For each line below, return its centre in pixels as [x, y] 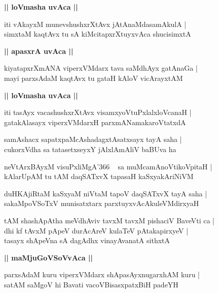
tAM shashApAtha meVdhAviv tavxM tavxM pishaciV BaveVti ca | [110, 220]
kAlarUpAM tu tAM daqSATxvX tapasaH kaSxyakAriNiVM [99, 176]
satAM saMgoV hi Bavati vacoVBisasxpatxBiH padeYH [91, 284]
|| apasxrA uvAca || [39, 51]
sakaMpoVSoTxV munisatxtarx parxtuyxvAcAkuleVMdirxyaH [102, 203]
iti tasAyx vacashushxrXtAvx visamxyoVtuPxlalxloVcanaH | [98, 112]
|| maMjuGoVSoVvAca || [48, 257]
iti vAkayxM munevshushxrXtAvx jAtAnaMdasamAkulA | [95, 24]
